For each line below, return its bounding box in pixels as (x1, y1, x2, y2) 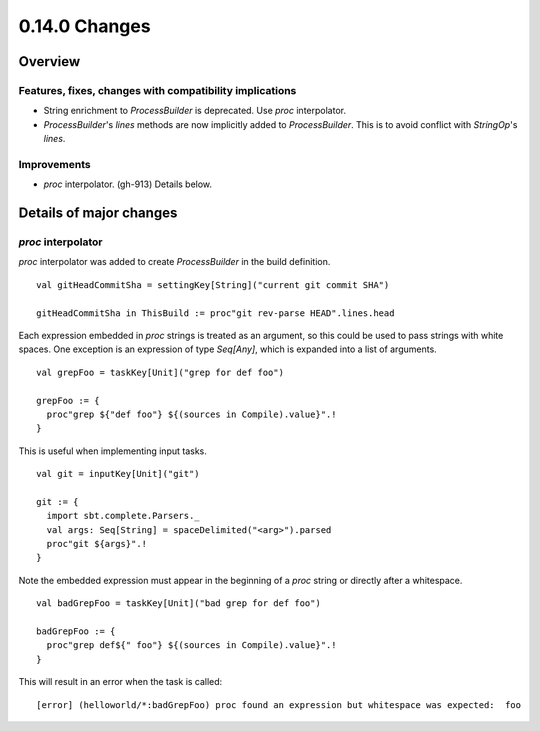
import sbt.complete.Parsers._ (46, 510, 200, 522)
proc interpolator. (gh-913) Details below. (43, 178, 213, 190)
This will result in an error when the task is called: (18, 676, 223, 688)
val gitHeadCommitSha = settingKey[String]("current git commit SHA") (36, 279, 390, 290)
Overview (18, 53, 81, 70)
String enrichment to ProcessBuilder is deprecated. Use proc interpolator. (43, 105, 347, 117)
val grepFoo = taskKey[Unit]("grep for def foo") (36, 366, 285, 378)
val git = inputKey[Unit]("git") (36, 468, 200, 480)
